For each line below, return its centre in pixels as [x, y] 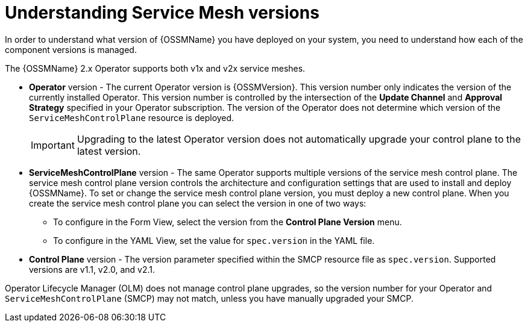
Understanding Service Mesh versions [162, 13]
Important [53, 145]
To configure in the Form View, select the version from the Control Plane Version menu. [228, 222]
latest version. [109, 151]
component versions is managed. [71, 49]
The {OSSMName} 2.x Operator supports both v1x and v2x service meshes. [155, 68]
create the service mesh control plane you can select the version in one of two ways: [198, 203]
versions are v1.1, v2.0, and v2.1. [92, 269]
